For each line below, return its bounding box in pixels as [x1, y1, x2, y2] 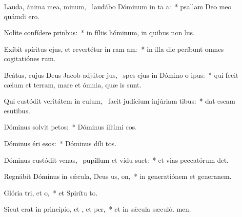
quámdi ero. [4, 11, 40, 21]
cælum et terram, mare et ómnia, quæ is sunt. [4, 79, 141, 89]
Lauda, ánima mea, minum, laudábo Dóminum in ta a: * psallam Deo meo [4, 1, 232, 11]
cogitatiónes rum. [4, 53, 56, 64]
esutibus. [4, 105, 30, 115]
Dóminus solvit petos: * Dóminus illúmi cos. [4, 122, 137, 132]
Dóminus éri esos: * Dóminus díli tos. [4, 138, 117, 148]
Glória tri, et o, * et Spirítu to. [4, 187, 98, 197]
